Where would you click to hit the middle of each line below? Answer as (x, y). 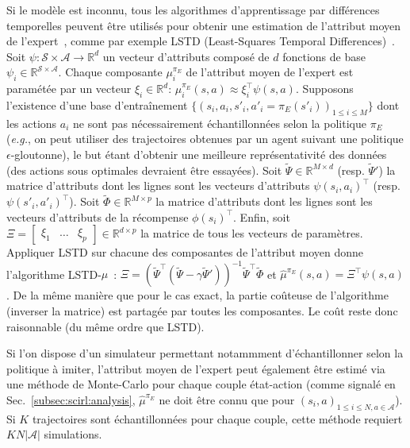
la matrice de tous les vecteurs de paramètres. (252, 233)
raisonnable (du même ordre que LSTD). (105, 326)
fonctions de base (324, 56)
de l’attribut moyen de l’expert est (270, 72)
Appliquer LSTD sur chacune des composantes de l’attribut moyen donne (185, 252)
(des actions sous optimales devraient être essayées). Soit (144, 170)
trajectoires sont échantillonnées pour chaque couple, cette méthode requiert (217, 418)
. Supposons (324, 89)
